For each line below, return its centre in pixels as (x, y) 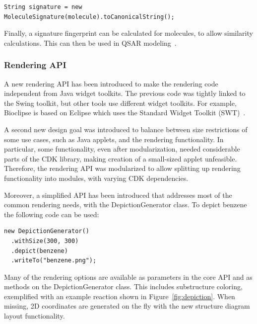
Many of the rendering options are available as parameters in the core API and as (128, 277)
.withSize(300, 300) (45, 241)
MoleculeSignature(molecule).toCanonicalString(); (89, 17)
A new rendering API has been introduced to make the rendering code (111, 83)
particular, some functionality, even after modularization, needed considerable (122, 149)
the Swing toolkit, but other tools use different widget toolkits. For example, (120, 103)
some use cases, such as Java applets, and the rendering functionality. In (114, 139)
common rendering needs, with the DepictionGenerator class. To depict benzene (126, 204)
